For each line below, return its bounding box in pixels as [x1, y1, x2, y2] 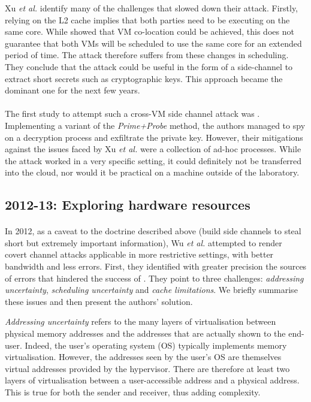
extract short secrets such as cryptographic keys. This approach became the [5, 72, 283, 84]
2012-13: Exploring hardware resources [5, 195, 250, 214]
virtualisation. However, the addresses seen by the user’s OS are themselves [5, 350, 282, 363]
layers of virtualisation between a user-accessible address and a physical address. [5, 374, 300, 386]
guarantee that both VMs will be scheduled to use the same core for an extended [5, 37, 302, 49]
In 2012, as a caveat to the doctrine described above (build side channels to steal [5, 225, 301, 237]
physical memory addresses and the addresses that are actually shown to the [5, 327, 286, 340]
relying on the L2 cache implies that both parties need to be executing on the [5, 13, 290, 26]
